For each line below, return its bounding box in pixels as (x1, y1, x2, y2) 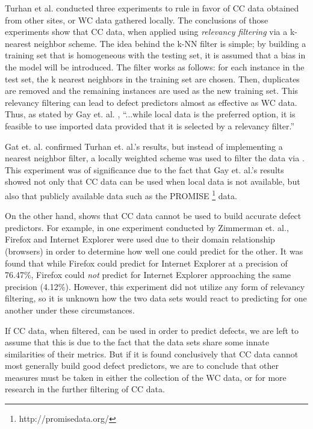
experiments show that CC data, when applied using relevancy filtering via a (5, 25, 288, 38)
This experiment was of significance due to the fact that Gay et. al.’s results (5, 163, 284, 176)
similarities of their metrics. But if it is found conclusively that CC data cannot (5, 347, 299, 360)
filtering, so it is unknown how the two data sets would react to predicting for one (5, 292, 307, 304)
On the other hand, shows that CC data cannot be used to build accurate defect (5, 209, 302, 222)
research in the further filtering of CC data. (5, 383, 165, 395)
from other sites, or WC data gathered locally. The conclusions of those (5, 13, 268, 26)
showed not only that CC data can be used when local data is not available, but (5, 175, 300, 188)
